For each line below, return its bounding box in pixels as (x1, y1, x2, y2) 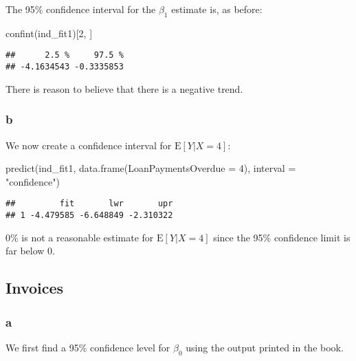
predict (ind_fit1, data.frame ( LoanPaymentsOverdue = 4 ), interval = (5, 161, 296, 175)
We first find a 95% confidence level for (5, 340, 170, 354)
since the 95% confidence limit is (213, 230, 351, 244)
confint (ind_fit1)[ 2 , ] (5, 25, 93, 40)
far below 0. (5, 243, 55, 258)
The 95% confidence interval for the (5, 2, 156, 16)
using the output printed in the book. (186, 340, 344, 354)
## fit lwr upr (5, 199, 173, 209)
